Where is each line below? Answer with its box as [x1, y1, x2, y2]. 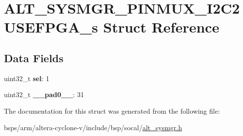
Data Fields [4, 50, 64, 65]
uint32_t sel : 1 [4, 73, 49, 83]
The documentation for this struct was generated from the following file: [4, 105, 220, 116]
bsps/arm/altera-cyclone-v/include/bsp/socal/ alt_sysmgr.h [4, 122, 182, 132]
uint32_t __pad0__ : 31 [4, 89, 84, 100]
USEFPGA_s [4, 17, 98, 37]
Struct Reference [103, 17, 220, 37]
